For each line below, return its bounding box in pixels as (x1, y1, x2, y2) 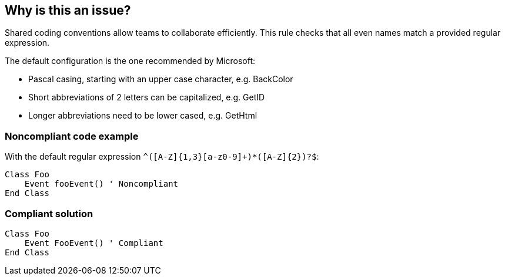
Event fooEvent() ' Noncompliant (24, 179, 179, 189)
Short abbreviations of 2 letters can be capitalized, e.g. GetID (28, 92, 265, 103)
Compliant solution (5, 207, 93, 220)
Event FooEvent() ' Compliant (24, 238, 163, 248)
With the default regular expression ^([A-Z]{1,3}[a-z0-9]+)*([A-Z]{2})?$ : (5, 151, 319, 162)
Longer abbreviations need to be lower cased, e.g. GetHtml (28, 110, 257, 121)
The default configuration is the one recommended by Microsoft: (5, 56, 256, 66)
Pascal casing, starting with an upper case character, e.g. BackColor (28, 74, 293, 85)
